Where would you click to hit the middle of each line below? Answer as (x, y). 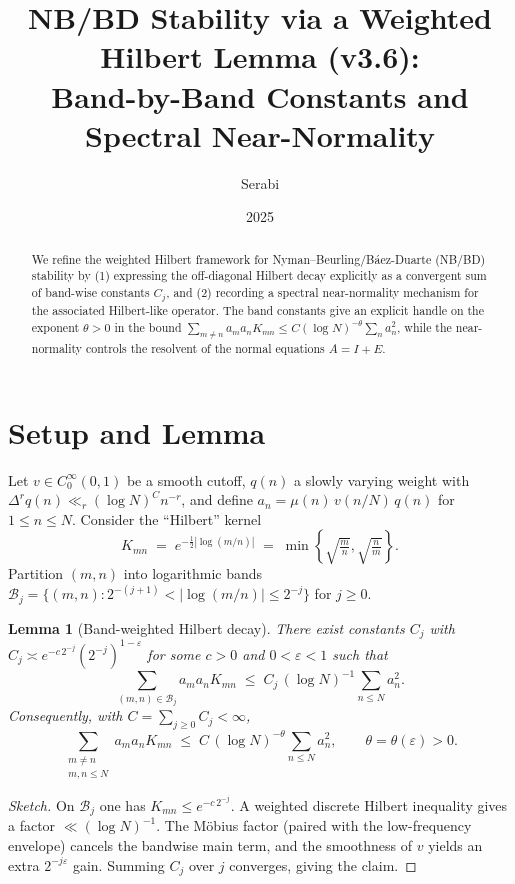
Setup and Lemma (137, 431)
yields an (455, 844)
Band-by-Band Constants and (260, 95)
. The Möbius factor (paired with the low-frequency (314, 825)
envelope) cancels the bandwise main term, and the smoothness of (210, 844)
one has (122, 804)
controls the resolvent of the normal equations (205, 347)
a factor (32, 825)
